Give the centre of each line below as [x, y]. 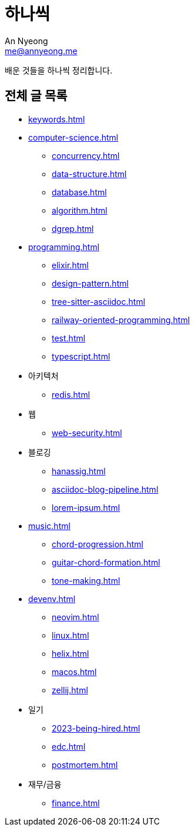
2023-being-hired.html [96, 728]
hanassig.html [79, 471]
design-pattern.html [90, 283]
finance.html [76, 803]
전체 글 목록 [36, 96]
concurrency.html [86, 155]
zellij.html [70, 690]
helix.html [70, 653]
